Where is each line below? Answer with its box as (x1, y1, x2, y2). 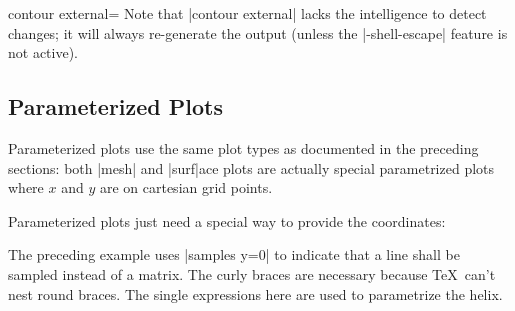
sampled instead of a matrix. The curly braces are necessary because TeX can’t (8, 263, 496, 284)
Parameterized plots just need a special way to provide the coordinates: (8, 210, 446, 231)
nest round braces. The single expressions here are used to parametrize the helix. (8, 283, 503, 304)
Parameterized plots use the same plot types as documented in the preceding (8, 137, 479, 158)
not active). (8, 42, 78, 63)
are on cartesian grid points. (99, 177, 273, 198)
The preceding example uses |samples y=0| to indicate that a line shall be (8, 244, 460, 265)
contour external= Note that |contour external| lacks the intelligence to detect (8, 3, 487, 23)
